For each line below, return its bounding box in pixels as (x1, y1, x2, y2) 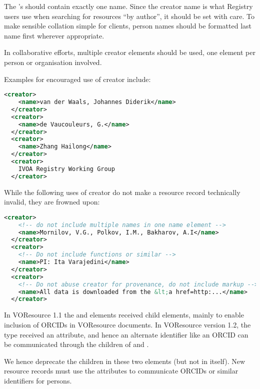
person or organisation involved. (4, 56, 102, 67)
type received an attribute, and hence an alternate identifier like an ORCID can (4, 329, 248, 339)
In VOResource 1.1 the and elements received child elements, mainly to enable (4, 309, 244, 320)
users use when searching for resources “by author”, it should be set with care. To (4, 10, 254, 21)
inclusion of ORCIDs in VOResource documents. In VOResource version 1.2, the (4, 319, 251, 329)
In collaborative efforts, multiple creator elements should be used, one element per (4, 47, 255, 57)
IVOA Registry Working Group (18, 165, 115, 172)
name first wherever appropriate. (4, 30, 104, 40)
